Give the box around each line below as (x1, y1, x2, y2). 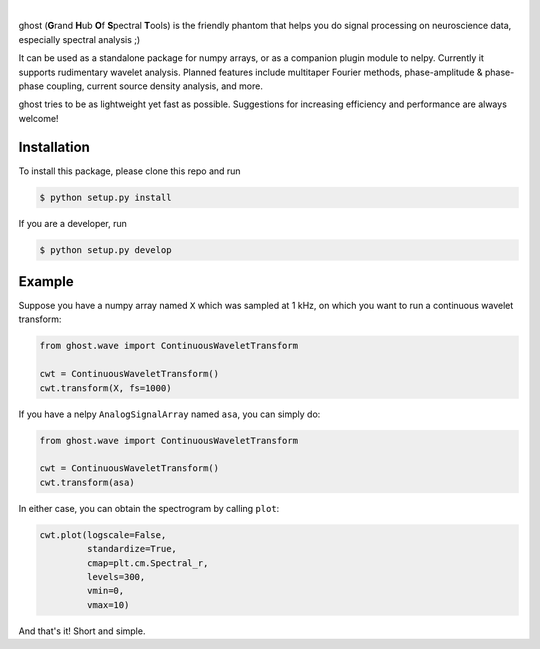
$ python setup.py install (39, 191, 172, 203)
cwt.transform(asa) (39, 476, 135, 488)
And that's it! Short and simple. (18, 625, 146, 637)
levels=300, (86, 571, 146, 582)
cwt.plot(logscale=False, (39, 529, 167, 540)
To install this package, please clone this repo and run (18, 165, 241, 177)
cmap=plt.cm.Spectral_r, (86, 557, 209, 569)
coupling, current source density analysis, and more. (46, 80, 264, 92)
